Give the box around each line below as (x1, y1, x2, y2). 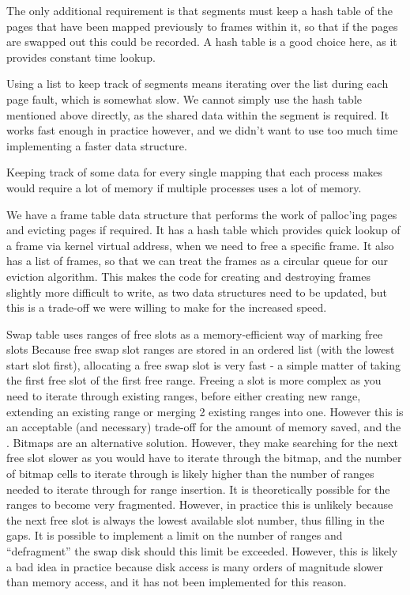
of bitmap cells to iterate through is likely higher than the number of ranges (6, 465, 374, 482)
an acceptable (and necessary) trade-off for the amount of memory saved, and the (6, 419, 401, 435)
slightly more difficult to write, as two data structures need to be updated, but (6, 283, 387, 300)
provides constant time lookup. (6, 48, 156, 65)
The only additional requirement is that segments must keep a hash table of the (6, 2, 393, 18)
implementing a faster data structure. (6, 137, 187, 153)
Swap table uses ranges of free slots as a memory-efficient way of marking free (6, 325, 383, 342)
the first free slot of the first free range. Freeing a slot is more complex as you (6, 372, 382, 388)
